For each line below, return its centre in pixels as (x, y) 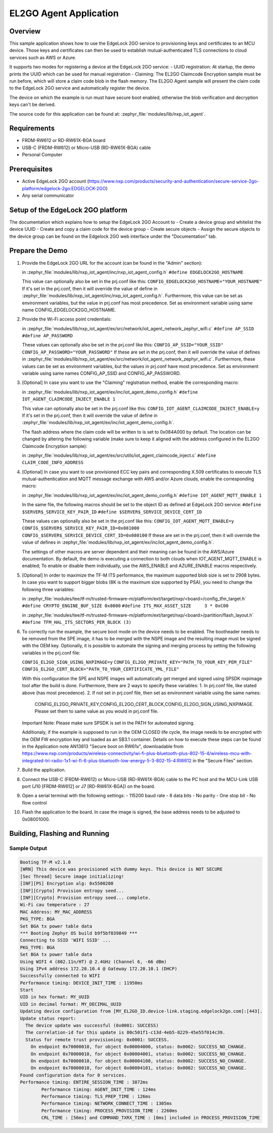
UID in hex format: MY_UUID (55, 997)
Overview (25, 31)
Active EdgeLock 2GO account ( (56, 181)
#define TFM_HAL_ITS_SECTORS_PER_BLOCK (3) (77, 622)
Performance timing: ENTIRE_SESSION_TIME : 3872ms (84, 1082)
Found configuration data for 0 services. (73, 1075)
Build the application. (44, 770)
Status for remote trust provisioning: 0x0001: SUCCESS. (97, 1039)
